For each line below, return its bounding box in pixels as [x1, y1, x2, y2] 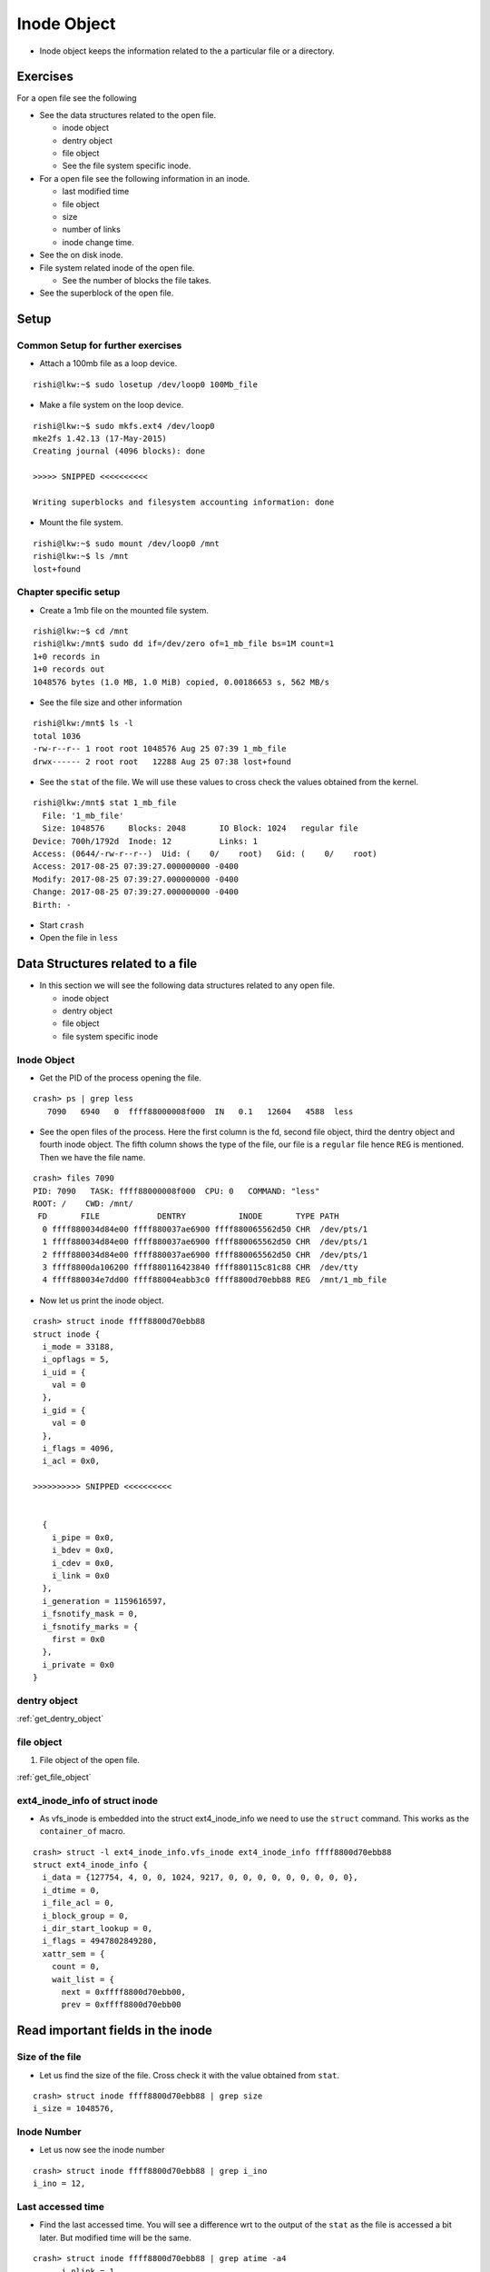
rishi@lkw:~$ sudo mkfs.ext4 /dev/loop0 [33, 421, 215, 431]
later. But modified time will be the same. [39, 2232, 192, 2243]
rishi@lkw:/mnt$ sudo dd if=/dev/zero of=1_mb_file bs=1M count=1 [33, 639, 335, 649]
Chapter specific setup [16, 586, 121, 599]
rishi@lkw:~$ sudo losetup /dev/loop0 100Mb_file [33, 379, 259, 390]
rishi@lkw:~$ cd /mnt [33, 626, 129, 636]
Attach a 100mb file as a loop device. [39, 358, 178, 369]
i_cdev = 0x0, [51, 1558, 115, 1568]
